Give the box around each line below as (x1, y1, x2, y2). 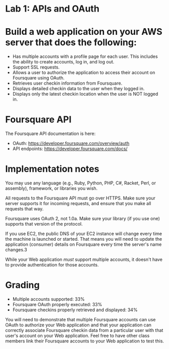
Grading (5, 280, 40, 291)
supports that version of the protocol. (5, 221, 83, 227)
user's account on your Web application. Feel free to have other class (5, 332, 150, 338)
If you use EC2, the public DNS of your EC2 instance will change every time (5, 231, 162, 237)
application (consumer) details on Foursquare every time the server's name (5, 241, 162, 247)
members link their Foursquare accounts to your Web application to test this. (5, 338, 164, 344)
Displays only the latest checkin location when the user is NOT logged (12, 91, 158, 97)
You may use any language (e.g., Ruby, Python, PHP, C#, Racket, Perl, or (5, 180, 156, 186)
